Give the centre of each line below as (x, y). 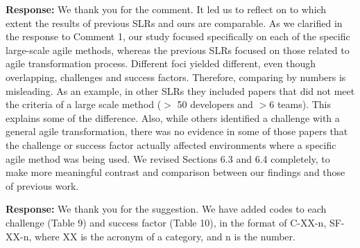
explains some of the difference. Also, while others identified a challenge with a (173, 117)
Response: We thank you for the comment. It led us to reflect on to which (166, 9)
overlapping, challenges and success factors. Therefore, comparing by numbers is (176, 77)
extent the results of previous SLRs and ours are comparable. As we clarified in (174, 23)
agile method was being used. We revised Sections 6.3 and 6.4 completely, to (168, 158)
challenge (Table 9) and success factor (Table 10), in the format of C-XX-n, (166, 222)
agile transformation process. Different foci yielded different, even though (161, 63)
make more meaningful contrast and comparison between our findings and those (175, 172)
